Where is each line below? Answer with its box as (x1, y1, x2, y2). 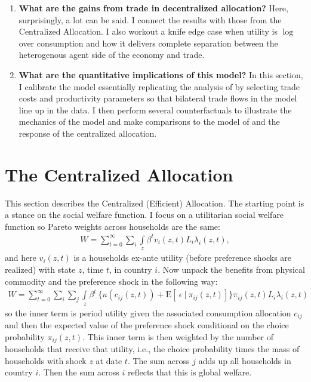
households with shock (5, 354, 87, 366)
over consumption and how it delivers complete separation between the (19, 36, 278, 49)
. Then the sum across (38, 366, 119, 378)
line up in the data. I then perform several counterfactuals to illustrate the (19, 103, 292, 116)
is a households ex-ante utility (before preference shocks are (73, 251, 292, 264)
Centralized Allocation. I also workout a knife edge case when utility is (19, 25, 278, 38)
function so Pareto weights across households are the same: (5, 220, 220, 232)
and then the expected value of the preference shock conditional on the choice (5, 319, 289, 331)
